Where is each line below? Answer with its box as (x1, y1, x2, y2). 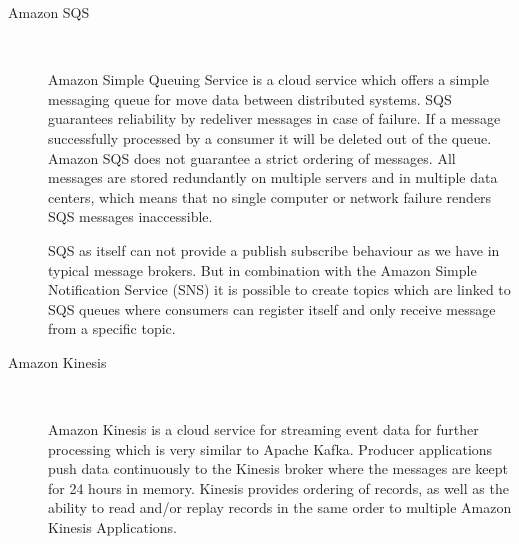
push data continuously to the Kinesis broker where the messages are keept (48, 458, 508, 479)
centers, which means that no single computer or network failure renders (48, 186, 492, 207)
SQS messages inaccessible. (48, 206, 213, 227)
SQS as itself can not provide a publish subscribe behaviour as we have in (48, 239, 500, 260)
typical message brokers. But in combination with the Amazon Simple (48, 259, 477, 280)
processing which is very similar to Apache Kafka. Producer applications (48, 438, 493, 459)
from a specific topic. (48, 318, 176, 339)
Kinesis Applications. (48, 517, 177, 538)
